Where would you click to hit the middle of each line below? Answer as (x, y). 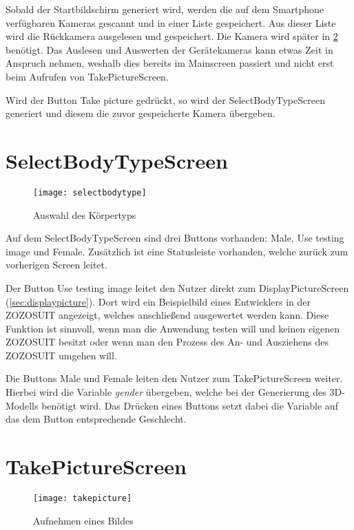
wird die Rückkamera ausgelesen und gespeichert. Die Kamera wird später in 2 (172, 36)
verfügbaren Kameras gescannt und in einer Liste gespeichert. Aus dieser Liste (171, 22)
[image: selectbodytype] (90, 192)
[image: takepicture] (83, 498)
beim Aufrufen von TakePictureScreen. (87, 76)
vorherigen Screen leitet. (56, 265)
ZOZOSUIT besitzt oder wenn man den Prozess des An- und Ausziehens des (167, 342)
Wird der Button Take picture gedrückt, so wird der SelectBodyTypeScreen (165, 99)
